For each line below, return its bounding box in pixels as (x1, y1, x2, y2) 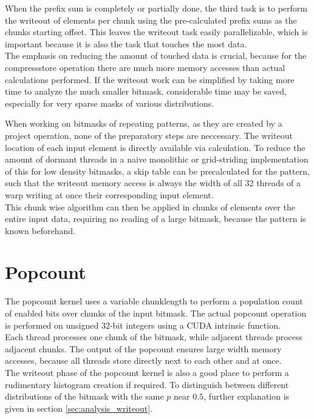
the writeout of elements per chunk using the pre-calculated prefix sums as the (5, 13, 297, 26)
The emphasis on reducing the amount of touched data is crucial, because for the (5, 49, 307, 62)
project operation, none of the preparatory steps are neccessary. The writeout (5, 129, 293, 141)
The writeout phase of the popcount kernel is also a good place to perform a (5, 366, 289, 378)
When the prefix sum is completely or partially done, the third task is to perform (5, 2, 307, 14)
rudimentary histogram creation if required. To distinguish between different (5, 378, 289, 391)
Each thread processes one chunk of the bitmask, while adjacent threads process (5, 330, 303, 343)
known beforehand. (5, 224, 75, 236)
